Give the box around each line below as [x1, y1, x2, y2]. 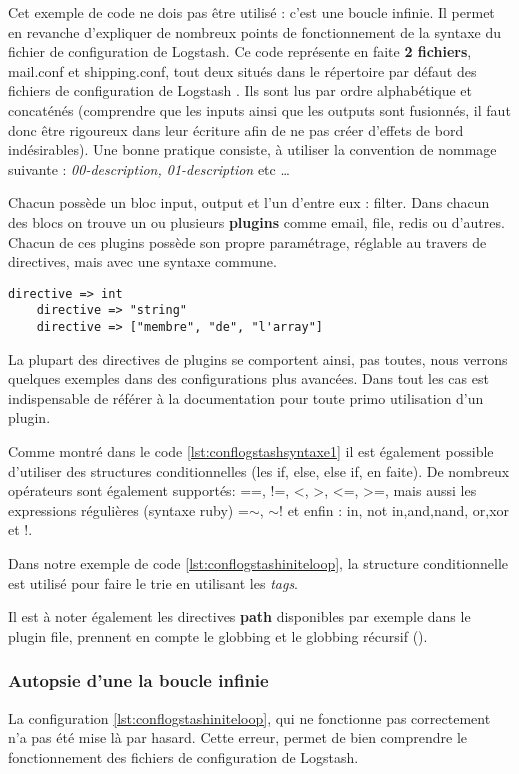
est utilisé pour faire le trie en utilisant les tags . [8, 572, 299, 593]
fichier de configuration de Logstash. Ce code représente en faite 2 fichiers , [8, 41, 472, 62]
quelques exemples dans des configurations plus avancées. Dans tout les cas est [8, 368, 489, 389]
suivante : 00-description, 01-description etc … [8, 158, 290, 179]
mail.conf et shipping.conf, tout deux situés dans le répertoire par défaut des [8, 60, 477, 81]
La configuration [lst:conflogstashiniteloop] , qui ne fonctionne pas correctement [8, 707, 491, 728]
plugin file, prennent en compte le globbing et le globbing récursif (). [8, 625, 428, 646]
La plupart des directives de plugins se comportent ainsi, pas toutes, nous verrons [8, 348, 508, 369]
